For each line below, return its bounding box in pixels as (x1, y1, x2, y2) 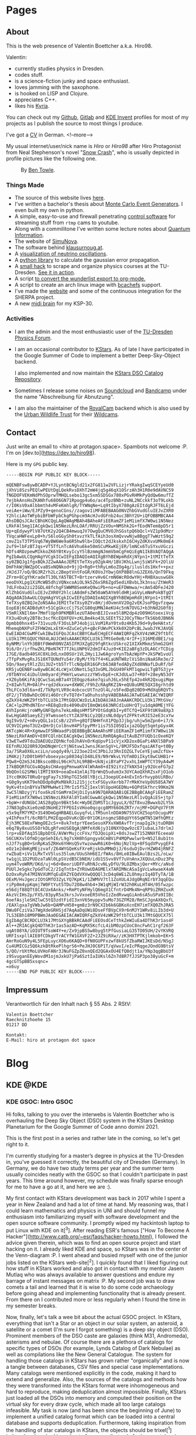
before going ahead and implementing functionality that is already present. (6, 1290, 186, 1297)
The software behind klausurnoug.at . (14, 244, 104, 251)
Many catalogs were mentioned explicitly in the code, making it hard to (6, 1369, 177, 1376)
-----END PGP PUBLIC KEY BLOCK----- (6, 969, 95, 975)
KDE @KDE (6, 1080, 48, 1090)
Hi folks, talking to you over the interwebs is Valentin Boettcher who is (6, 1111, 174, 1118)
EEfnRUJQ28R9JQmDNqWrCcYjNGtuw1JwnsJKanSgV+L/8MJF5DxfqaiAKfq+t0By (6, 744, 174, 749)
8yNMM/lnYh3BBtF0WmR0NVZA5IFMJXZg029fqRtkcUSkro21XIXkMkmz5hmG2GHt (6, 641, 174, 647)
